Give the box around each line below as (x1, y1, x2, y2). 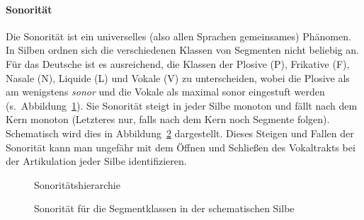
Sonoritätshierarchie (34, 177, 120, 192)
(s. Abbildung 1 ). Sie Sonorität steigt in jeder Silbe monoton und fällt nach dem (6, 98, 358, 112)
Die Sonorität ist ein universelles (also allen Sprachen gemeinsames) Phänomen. (6, 28, 351, 43)
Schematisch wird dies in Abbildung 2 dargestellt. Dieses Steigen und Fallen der (6, 125, 354, 140)
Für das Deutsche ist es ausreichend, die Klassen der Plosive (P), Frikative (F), (6, 56, 350, 71)
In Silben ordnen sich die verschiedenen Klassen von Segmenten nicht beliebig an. (6, 42, 359, 57)
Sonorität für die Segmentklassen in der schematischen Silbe (34, 201, 295, 216)
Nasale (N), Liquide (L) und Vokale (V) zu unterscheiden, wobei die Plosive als (6, 70, 350, 85)
